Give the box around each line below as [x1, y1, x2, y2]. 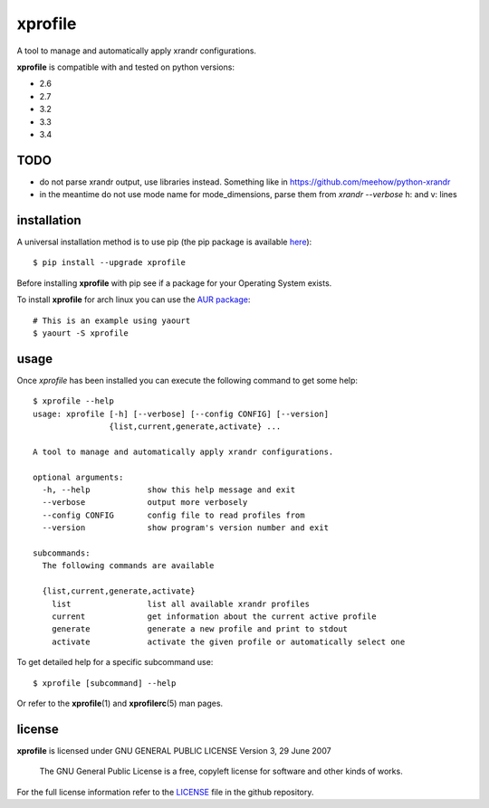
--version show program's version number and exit [42, 523, 330, 533]
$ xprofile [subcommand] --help [33, 678, 177, 688]
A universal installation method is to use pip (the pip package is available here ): [16, 236, 312, 248]
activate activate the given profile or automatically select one [51, 636, 406, 647]
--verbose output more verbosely [42, 498, 248, 508]
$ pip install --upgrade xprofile [33, 258, 186, 268]
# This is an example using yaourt [33, 315, 191, 326]
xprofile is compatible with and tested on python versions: [16, 62, 235, 72]
